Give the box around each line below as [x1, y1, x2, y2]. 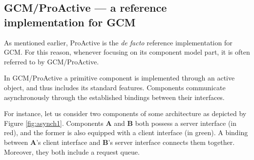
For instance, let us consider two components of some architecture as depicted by [4, 108, 247, 119]
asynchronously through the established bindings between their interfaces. [4, 92, 225, 102]
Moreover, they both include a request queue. [4, 146, 140, 157]
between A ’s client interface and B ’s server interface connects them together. [4, 137, 235, 147]
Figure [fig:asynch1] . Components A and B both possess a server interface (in [4, 118, 237, 128]
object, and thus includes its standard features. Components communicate [4, 82, 226, 92]
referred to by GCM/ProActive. [4, 56, 99, 66]
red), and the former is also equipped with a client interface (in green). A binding [4, 127, 248, 138]
